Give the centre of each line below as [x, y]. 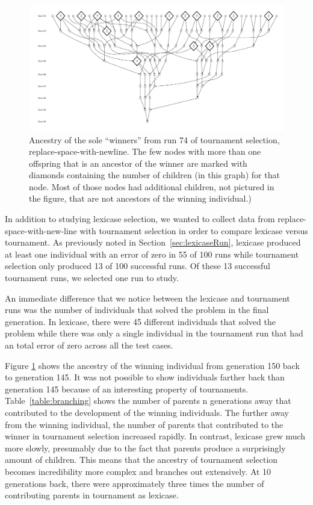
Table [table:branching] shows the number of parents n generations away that [148, 401]
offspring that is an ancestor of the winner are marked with [138, 163]
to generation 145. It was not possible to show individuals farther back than [145, 377]
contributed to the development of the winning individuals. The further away [147, 412]
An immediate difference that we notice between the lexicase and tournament [147, 298]
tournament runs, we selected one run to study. [92, 278]
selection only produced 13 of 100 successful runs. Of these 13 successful [138, 266]
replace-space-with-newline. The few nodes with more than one [145, 151]
